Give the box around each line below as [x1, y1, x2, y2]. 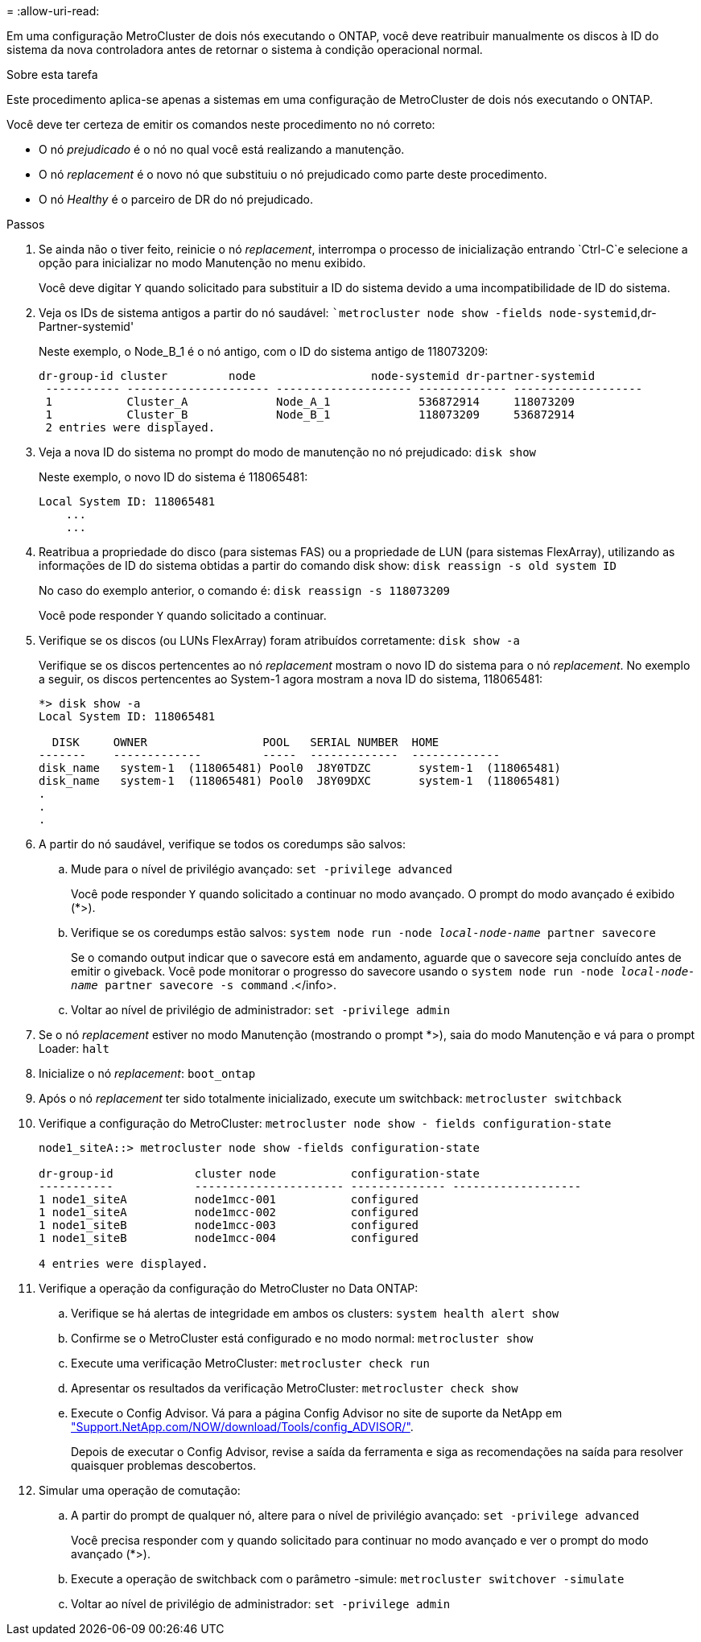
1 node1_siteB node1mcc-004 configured [39, 1231, 419, 1244]
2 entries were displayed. [45, 421, 216, 434]
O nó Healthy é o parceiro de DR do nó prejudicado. [39, 192, 313, 206]
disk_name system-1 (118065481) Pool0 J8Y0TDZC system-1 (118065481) [39, 761, 562, 774]
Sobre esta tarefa [6, 68, 98, 81]
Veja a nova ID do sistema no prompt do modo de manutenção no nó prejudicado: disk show [39, 445, 537, 459]
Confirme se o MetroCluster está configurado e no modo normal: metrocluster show [71, 1331, 534, 1345]
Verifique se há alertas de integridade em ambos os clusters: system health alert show [71, 1306, 559, 1320]
